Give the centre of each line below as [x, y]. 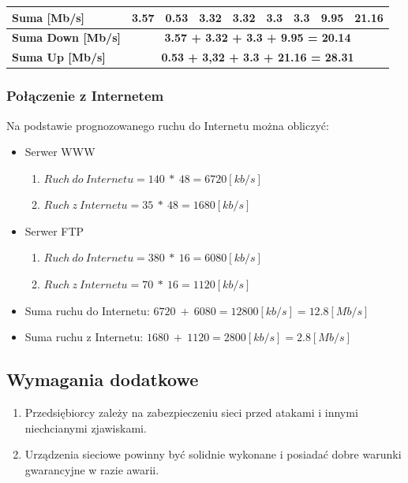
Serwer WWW [60, 152]
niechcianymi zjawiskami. [86, 427]
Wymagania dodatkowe [103, 379]
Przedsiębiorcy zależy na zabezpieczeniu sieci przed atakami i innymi [191, 412]
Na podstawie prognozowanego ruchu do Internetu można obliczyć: [168, 125]
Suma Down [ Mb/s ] [66, 37]
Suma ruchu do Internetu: [87, 310]
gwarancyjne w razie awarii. [92, 469]
